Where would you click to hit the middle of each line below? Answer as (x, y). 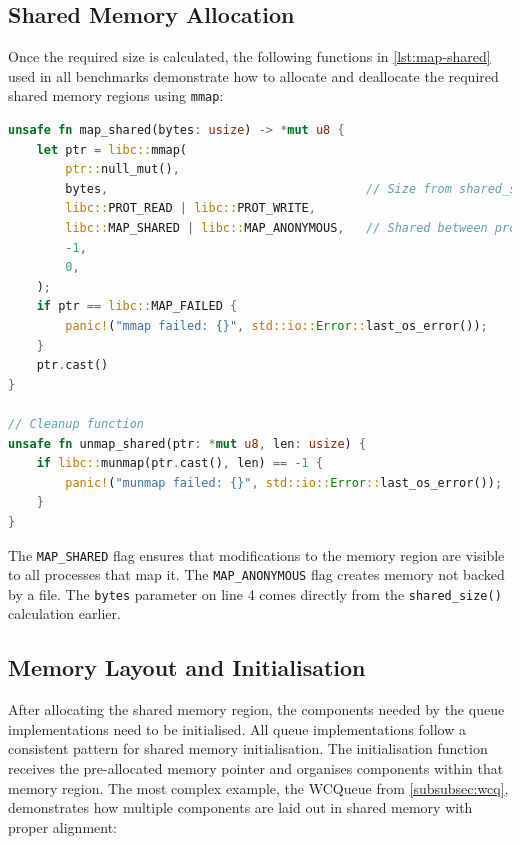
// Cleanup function (76, 423)
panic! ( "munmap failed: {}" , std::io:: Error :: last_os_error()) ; (284, 482)
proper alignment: (62, 826)
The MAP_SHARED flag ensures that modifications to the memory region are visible (256, 554)
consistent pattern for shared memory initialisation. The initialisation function (248, 748)
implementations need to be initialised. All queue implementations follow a (237, 728)
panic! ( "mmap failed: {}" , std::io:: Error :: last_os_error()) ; (276, 325)
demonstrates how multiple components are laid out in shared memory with (240, 807)
